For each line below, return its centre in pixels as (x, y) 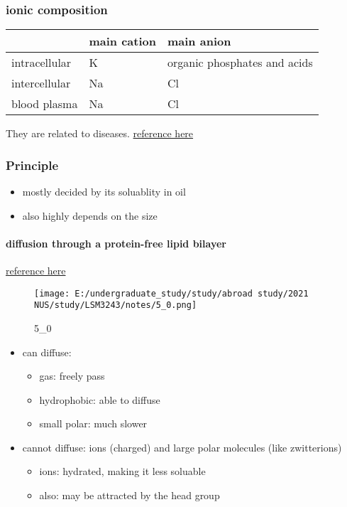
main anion (199, 41)
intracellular (42, 63)
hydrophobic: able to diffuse (100, 399)
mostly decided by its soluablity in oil (104, 192)
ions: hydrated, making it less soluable (122, 471)
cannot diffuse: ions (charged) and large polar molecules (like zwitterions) (182, 447)
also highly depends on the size (90, 215)
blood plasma (45, 104)
